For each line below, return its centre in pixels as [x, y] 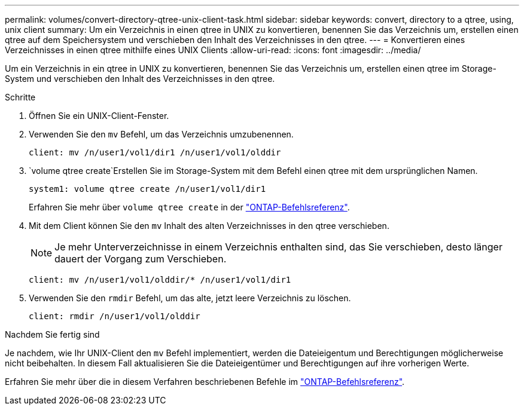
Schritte [20, 97]
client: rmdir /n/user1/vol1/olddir [115, 316]
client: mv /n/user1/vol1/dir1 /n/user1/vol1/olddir [155, 152]
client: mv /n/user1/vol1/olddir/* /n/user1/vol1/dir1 [160, 280]
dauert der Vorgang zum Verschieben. [141, 259]
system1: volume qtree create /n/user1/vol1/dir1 [147, 189]
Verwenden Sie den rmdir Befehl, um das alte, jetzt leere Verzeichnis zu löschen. [190, 298]
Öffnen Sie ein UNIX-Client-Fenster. [99, 116]
